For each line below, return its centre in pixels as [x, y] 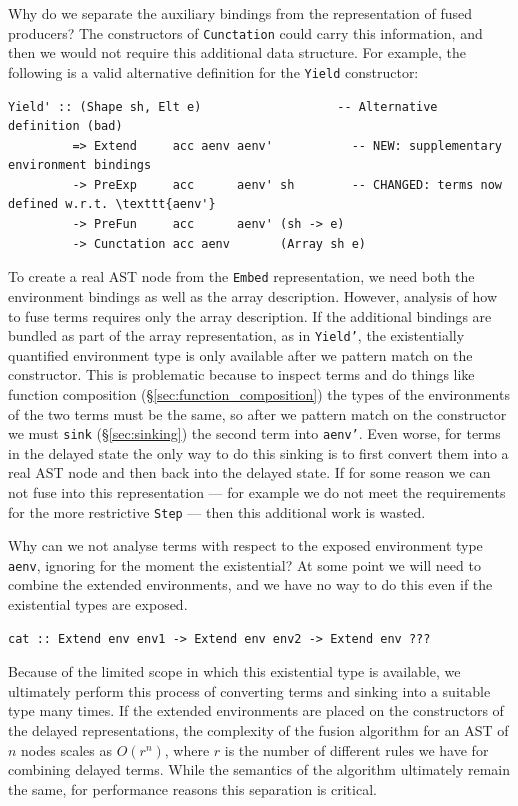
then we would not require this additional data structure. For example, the [237, 52]
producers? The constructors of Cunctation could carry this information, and [245, 32]
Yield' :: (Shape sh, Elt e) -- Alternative [223, 106]
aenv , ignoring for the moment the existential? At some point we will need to [244, 564]
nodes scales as [66, 749]
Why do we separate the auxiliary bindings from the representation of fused [240, 13]
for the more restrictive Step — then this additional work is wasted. [217, 511]
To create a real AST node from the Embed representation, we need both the [241, 276]
